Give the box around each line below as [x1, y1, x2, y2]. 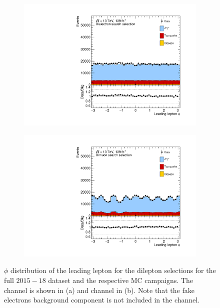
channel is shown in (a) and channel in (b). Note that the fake [4, 284, 194, 295]
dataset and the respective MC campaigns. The [48, 275, 193, 285]
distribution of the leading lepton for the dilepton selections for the [10, 265, 216, 275]
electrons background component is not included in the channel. [4, 294, 200, 305]
